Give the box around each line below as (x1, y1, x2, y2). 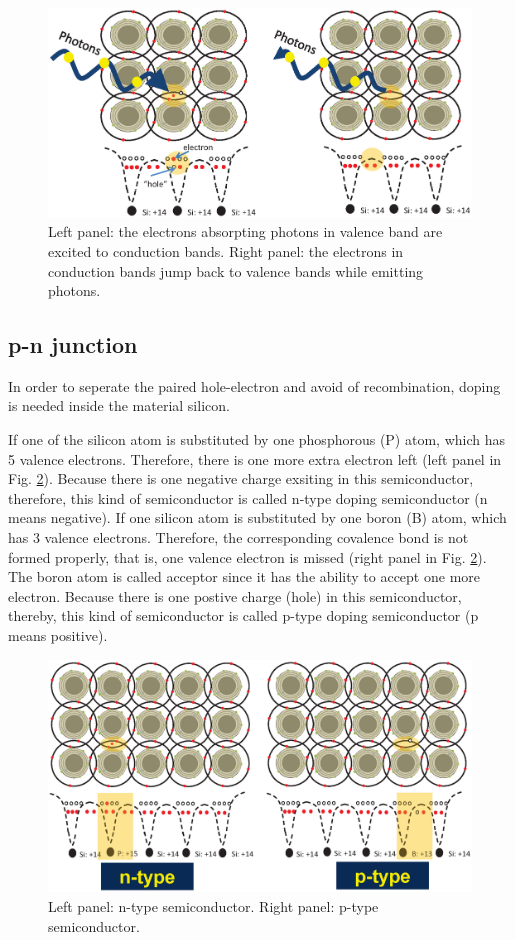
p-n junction (8, 329, 138, 360)
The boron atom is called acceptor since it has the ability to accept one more (8, 566, 481, 587)
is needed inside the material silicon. (8, 395, 230, 416)
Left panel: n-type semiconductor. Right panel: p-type (48, 895, 379, 916)
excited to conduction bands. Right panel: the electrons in (48, 240, 404, 261)
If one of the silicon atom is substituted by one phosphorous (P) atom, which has (8, 429, 505, 450)
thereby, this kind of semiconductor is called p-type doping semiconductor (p (8, 605, 479, 626)
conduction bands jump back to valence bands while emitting (48, 260, 424, 281)
